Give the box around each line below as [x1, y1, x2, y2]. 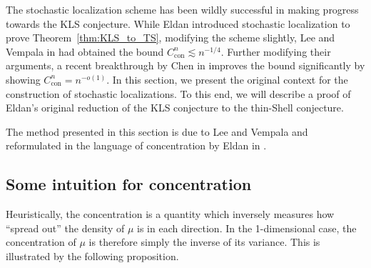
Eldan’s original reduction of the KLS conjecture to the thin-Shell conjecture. [6, 100, 344, 115]
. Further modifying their [220, 44, 331, 59]
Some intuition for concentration [6, 173, 252, 195]
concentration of [6, 234, 76, 249]
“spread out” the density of [6, 220, 125, 235]
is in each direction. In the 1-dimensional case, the [137, 220, 357, 235]
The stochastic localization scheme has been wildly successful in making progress [6, 2, 359, 16]
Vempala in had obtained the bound [6, 44, 164, 59]
